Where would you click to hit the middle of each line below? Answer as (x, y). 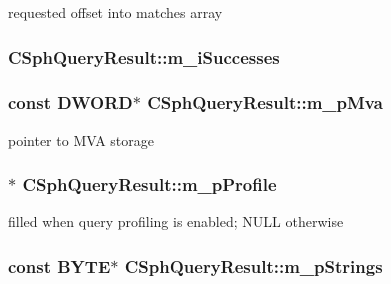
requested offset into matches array (115, 12)
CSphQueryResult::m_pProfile (149, 184)
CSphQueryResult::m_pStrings (253, 265)
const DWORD (70, 102)
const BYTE (59, 265)
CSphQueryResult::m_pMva (265, 102)
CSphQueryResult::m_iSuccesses (144, 56)
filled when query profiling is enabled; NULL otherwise (176, 221)
